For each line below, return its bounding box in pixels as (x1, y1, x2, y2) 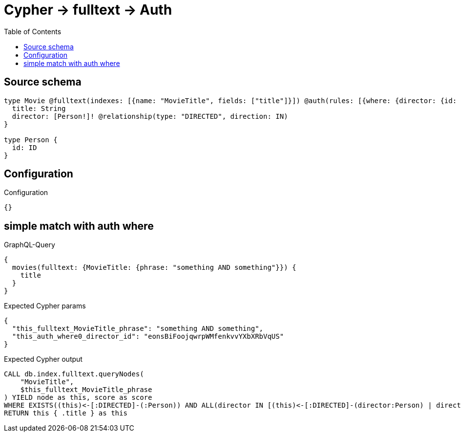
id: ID (12, 143, 37, 152)
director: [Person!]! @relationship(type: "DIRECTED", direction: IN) (12, 112, 288, 120)
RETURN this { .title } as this (4, 409, 127, 417)
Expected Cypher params (4, 302, 86, 310)
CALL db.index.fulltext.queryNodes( (4, 370, 144, 378)
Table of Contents (4, 27, 62, 36)
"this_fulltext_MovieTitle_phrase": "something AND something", (12, 325, 264, 333)
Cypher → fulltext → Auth (4, 1, 172, 18)
